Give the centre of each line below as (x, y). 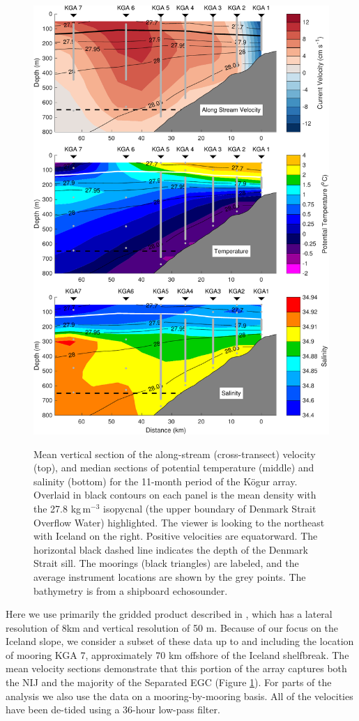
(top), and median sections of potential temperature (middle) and (174, 468)
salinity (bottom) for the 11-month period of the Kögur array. (166, 481)
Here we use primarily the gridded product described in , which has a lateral (169, 614)
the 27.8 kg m (62, 508)
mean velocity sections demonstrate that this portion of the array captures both (176, 668)
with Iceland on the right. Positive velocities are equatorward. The (176, 536)
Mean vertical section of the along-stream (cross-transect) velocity (175, 454)
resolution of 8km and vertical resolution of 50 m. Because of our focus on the (172, 627)
